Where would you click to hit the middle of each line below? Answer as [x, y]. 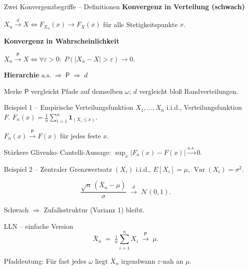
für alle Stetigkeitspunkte [140, 24]
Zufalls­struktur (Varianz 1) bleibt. [94, 210]
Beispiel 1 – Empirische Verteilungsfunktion [69, 107]
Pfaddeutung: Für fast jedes [45, 261]
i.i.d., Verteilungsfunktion [204, 107]
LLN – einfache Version [39, 226]
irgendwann [138, 261]
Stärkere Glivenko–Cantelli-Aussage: [58, 152]
